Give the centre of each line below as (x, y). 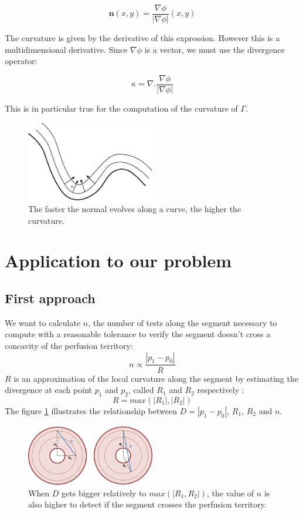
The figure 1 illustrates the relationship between (91, 410)
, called (141, 390)
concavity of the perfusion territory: (69, 345)
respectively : (221, 390)
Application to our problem (118, 261)
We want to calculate (43, 322)
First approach (50, 298)
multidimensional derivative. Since (66, 49)
